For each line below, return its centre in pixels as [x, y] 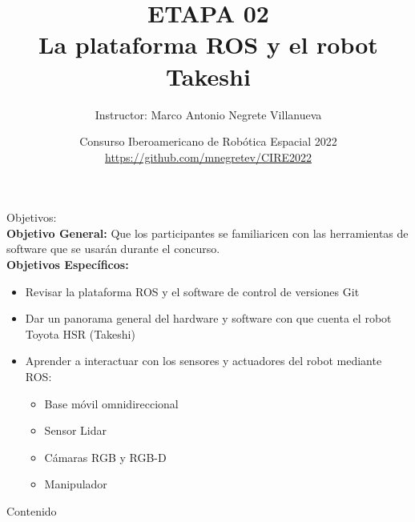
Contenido [32, 511]
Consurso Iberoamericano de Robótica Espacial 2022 [208, 141]
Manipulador [76, 484]
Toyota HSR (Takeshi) [80, 333]
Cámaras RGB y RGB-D [105, 457]
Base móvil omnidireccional [111, 403]
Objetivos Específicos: [68, 265]
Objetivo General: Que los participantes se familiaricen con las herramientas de [207, 233]
